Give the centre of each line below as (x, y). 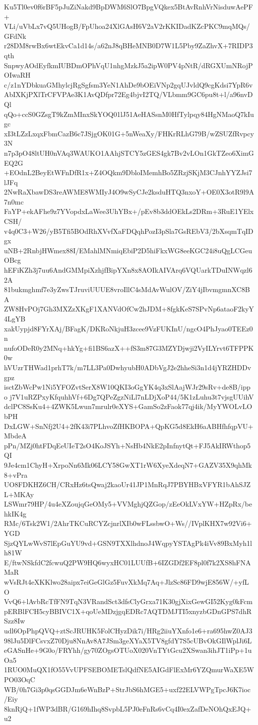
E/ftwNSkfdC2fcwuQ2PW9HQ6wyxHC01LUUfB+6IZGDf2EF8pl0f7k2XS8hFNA (128, 562)
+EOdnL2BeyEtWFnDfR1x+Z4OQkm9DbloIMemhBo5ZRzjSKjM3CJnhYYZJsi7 (128, 172)
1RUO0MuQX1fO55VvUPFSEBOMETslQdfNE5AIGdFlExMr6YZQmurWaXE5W (129, 670)
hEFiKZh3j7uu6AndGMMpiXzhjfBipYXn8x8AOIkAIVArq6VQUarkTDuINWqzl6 (128, 270)
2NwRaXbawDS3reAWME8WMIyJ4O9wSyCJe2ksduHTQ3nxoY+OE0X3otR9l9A (129, 192)
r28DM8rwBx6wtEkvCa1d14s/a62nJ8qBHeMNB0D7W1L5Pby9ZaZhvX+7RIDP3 (129, 46)
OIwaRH (17, 75)
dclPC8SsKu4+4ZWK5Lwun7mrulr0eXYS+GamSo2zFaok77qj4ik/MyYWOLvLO (128, 406)
